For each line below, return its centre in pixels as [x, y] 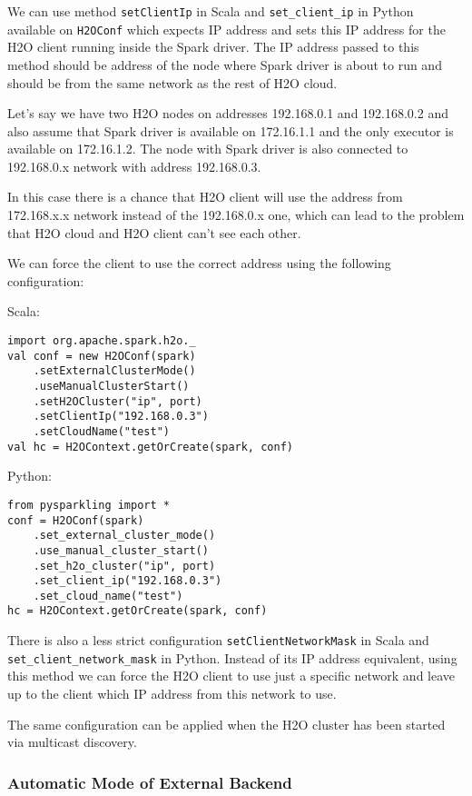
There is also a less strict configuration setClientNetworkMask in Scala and [218, 640]
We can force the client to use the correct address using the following [199, 263]
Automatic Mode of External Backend [150, 782]
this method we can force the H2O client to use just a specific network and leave [231, 676]
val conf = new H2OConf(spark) [102, 356]
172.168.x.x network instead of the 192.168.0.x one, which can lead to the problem [236, 215]
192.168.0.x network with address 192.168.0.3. [134, 166]
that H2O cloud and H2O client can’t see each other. [154, 232]
